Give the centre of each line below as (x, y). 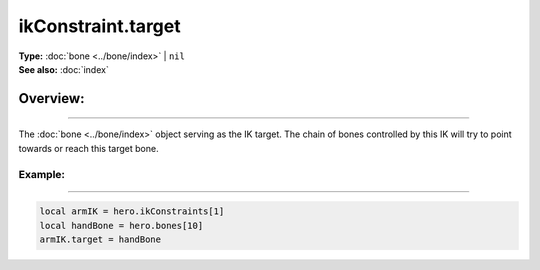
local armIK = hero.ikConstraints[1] (132, 211)
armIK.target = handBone (100, 239)
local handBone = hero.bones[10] (121, 225)
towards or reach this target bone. (88, 148)
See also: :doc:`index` (63, 69)
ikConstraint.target (99, 26)
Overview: (51, 98)
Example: (41, 174)
